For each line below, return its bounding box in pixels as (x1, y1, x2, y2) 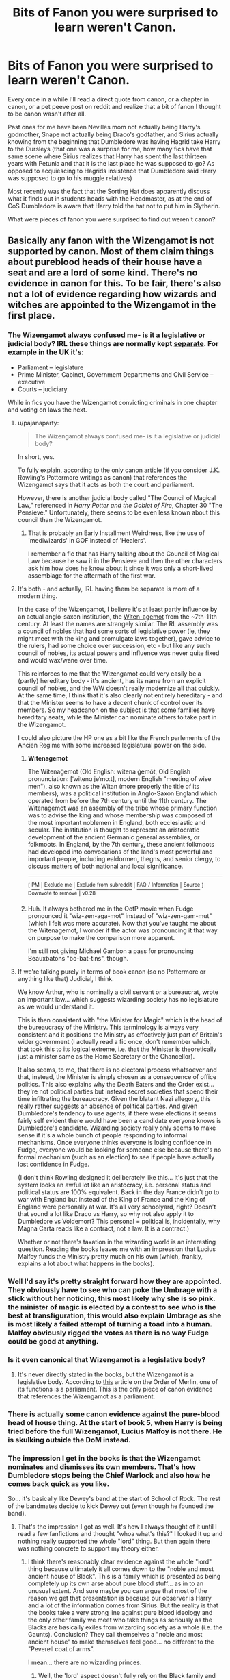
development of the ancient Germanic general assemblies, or (27, 832, 200, 841)
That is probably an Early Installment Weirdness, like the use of (27, 529, 205, 537)
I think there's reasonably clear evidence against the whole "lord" (27, 1557, 212, 1566)
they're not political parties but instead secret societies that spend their (17, 1087, 218, 1096)
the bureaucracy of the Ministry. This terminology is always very (17, 1023, 199, 1031)
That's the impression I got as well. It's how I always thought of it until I (17, 1522, 217, 1531)
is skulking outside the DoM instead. (8, 1435, 132, 1445)
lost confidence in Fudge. (17, 1160, 89, 1168)
